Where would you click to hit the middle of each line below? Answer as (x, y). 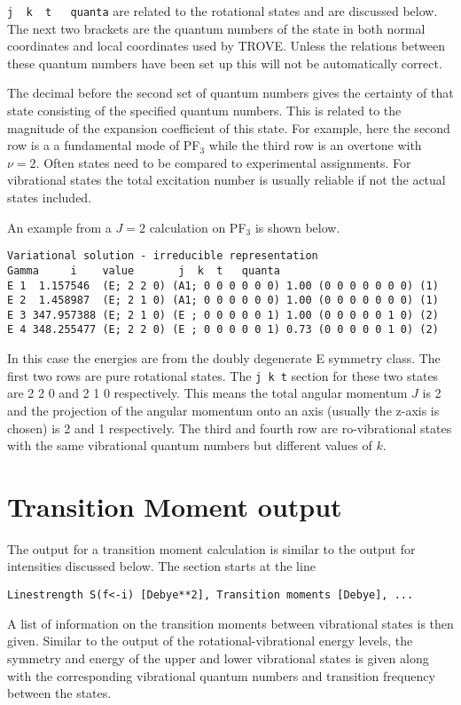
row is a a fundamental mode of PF (104, 145)
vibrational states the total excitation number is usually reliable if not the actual (227, 180)
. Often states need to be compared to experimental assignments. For (223, 162)
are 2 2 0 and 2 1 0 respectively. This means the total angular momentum (207, 393)
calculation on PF (198, 227)
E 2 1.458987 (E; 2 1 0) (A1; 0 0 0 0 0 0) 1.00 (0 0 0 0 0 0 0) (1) (223, 301)
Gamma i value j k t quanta (144, 270)
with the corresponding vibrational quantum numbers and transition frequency (221, 675)
